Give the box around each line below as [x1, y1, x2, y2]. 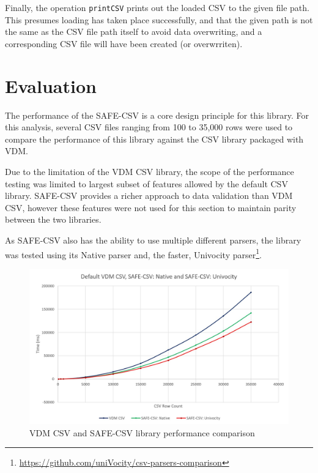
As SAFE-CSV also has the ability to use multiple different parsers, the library [5, 233, 301, 246]
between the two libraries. [5, 213, 102, 226]
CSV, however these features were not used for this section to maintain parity [5, 201, 297, 214]
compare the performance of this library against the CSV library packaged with [5, 132, 304, 145]
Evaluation [5, 73, 97, 98]
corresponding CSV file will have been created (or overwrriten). [5, 37, 243, 50]
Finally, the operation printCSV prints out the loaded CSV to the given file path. [5, 1, 309, 13]
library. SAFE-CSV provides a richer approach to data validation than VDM [5, 189, 293, 202]
